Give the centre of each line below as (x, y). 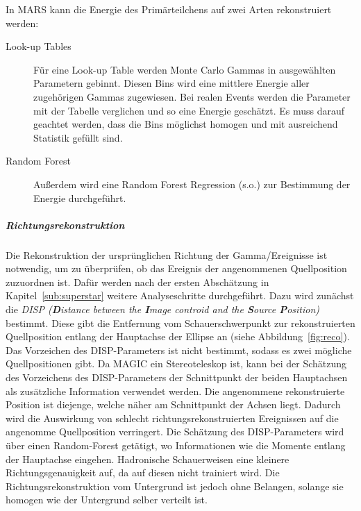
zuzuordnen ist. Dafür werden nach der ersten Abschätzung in (137, 282)
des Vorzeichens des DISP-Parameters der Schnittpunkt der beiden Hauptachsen (177, 377)
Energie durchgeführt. (80, 198)
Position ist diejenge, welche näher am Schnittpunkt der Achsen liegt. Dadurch (173, 404)
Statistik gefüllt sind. (78, 137)
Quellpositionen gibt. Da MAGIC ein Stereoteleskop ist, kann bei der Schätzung (176, 363)
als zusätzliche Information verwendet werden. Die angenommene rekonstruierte (175, 391)
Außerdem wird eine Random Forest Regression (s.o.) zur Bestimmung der (192, 184)
